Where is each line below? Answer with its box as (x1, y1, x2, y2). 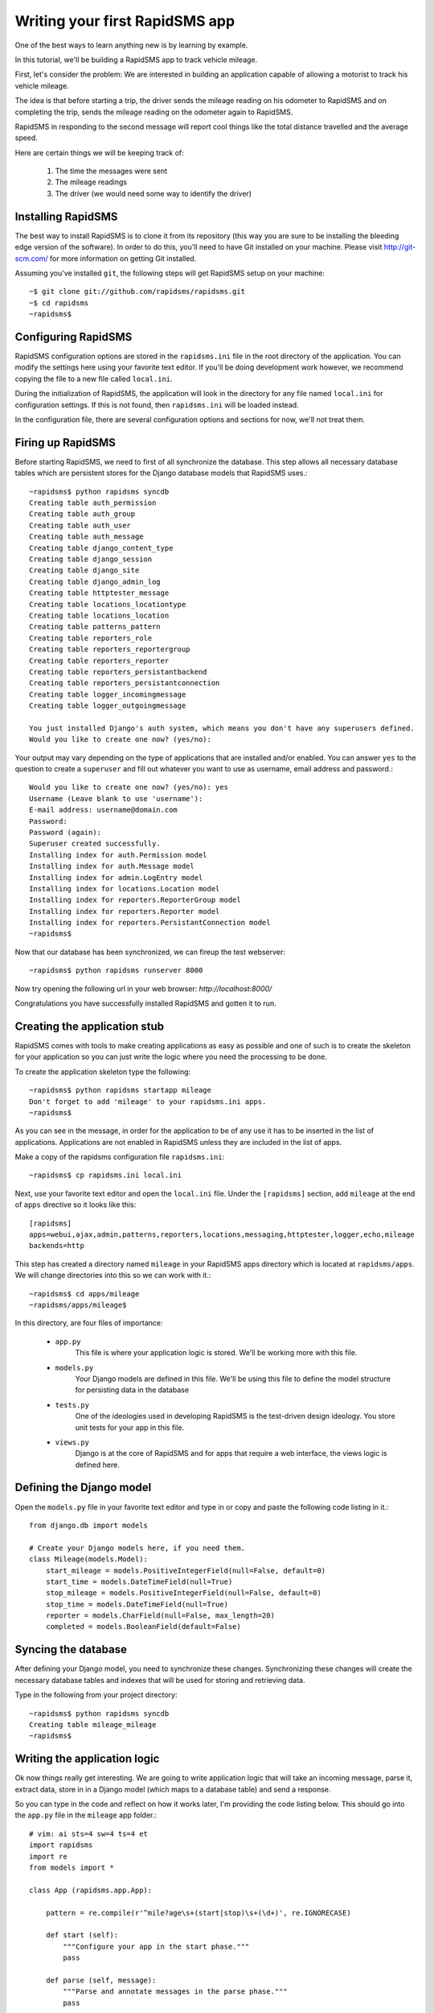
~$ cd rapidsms (29, 298, 89, 308)
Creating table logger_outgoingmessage (29, 701, 186, 710)
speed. (14, 133, 38, 143)
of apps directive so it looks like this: (14, 1200, 137, 1209)
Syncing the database (14, 1643, 128, 1656)
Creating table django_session (29, 554, 153, 564)
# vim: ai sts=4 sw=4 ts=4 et (29, 1829, 149, 1838)
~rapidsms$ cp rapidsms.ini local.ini (29, 1171, 182, 1180)
